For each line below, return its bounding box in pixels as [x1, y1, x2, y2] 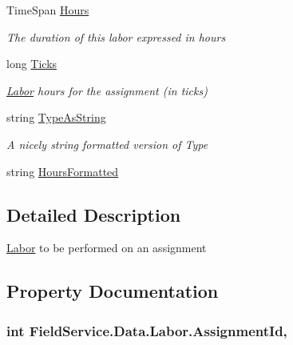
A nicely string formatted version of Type [6, 135, 208, 152]
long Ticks [6, 55, 57, 72]
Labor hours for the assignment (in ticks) [6, 82, 208, 98]
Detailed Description [6, 202, 181, 227]
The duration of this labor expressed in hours [6, 28, 226, 45]
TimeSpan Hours [6, 2, 89, 18]
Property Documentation [6, 279, 219, 303]
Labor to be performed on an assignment [6, 239, 207, 256]
